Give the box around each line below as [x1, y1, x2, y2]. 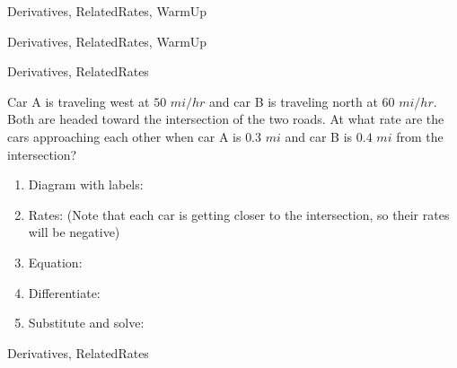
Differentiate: [28, 283, 101, 302]
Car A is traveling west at [7, 92, 150, 110]
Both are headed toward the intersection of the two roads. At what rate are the [7, 110, 444, 128]
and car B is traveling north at [209, 92, 378, 110]
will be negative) [28, 223, 120, 241]
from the [396, 127, 444, 145]
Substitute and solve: [28, 313, 145, 332]
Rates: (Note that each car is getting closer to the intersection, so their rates [28, 205, 450, 223]
